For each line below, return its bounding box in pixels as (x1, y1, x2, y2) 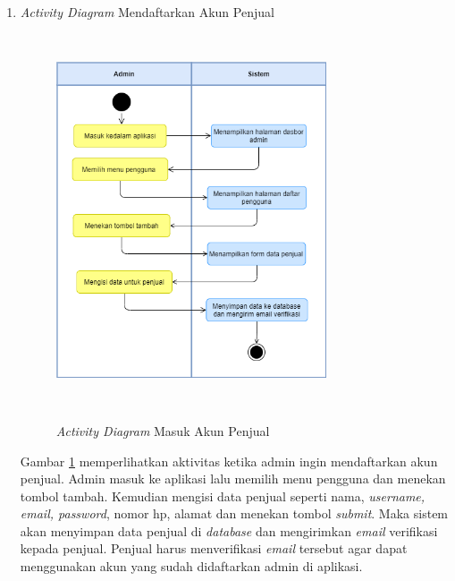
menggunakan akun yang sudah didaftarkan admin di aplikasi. (20, 557, 363, 576)
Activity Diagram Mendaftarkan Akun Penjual (20, 3, 274, 21)
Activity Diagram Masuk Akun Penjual (55, 421, 270, 440)
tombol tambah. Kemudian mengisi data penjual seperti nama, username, (20, 486, 426, 505)
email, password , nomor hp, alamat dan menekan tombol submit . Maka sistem (20, 504, 449, 523)
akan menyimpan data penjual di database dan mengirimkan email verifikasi (20, 521, 438, 540)
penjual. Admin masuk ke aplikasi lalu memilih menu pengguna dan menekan (20, 469, 446, 488)
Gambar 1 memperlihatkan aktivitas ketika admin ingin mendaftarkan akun (20, 451, 438, 470)
